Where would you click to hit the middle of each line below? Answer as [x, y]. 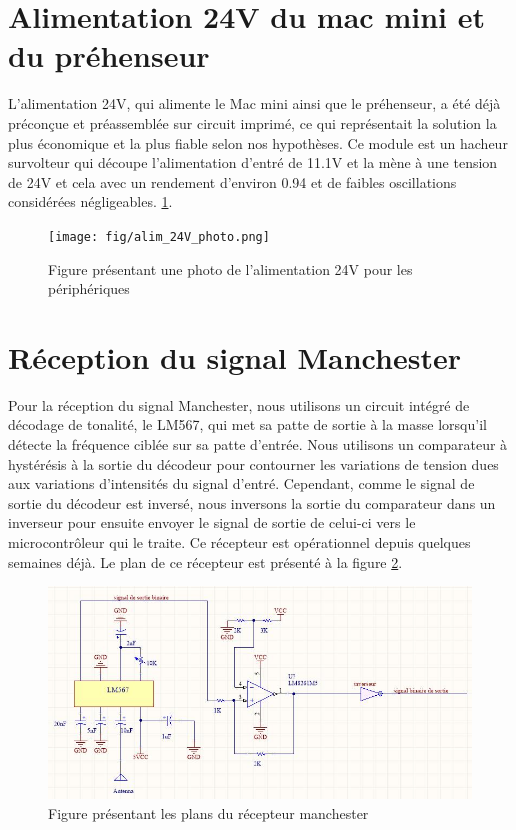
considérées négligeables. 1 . [90, 201]
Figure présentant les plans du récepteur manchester [208, 812]
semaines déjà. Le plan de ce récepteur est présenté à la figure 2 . [205, 561]
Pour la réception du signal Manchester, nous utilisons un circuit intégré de [239, 404]
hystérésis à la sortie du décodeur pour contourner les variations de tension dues [253, 463]
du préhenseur [109, 55]
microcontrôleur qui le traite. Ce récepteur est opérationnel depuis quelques [239, 542]
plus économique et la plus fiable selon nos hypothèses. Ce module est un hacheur [258, 142]
